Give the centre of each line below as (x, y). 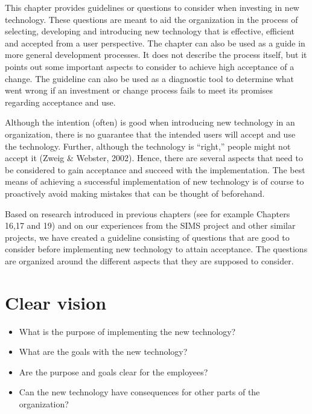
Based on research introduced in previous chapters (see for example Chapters (148, 213)
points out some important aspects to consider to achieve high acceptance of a (150, 66)
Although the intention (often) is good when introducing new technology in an (150, 122)
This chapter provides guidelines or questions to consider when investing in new (152, 7)
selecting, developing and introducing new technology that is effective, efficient (150, 31)
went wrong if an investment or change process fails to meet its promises (139, 90)
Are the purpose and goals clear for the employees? (113, 371)
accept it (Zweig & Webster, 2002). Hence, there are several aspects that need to (154, 158)
